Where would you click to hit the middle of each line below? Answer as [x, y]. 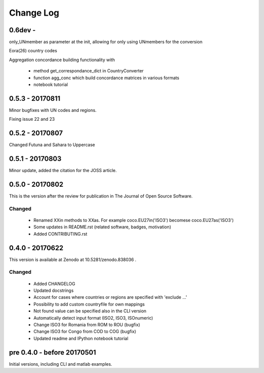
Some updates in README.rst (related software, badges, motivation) [102, 227]
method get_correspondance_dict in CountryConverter [88, 71]
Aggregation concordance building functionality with [62, 60]
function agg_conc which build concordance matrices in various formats [106, 78]
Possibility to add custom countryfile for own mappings [89, 304]
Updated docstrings [54, 290]
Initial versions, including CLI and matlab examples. [61, 364]
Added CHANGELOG [54, 284]
